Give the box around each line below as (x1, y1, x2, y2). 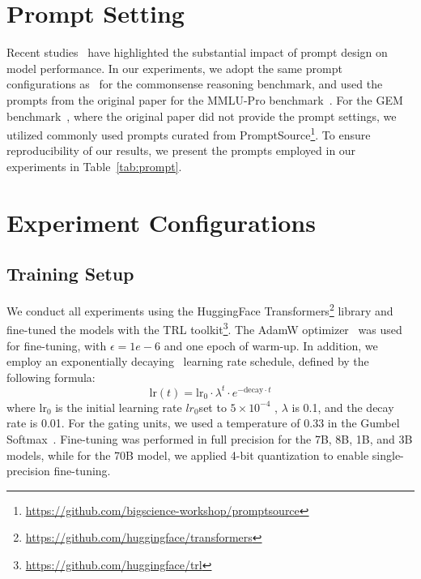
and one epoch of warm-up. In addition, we (164, 337, 378, 354)
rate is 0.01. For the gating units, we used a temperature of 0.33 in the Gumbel (6, 414, 400, 431)
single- (372, 446, 404, 463)
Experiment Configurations (6, 205, 316, 238)
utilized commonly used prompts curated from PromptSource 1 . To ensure (6, 124, 371, 143)
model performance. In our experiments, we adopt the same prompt (6, 59, 342, 76)
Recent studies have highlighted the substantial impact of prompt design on (6, 44, 388, 61)
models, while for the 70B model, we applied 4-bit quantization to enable (6, 446, 369, 463)
